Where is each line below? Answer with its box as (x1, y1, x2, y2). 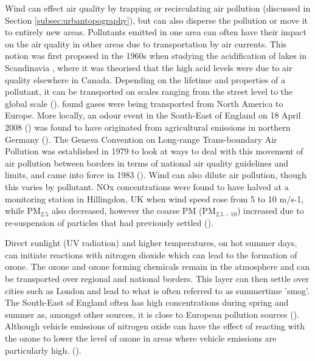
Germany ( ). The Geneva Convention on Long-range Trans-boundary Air (5, 132, 277, 145)
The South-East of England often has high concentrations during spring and (5, 296, 289, 309)
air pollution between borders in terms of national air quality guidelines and (5, 156, 288, 169)
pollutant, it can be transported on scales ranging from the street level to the (5, 85, 293, 98)
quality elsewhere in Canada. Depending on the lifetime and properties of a (5, 73, 285, 86)
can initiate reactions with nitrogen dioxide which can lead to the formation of (5, 248, 297, 261)
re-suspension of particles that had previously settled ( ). (5, 216, 213, 229)
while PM (5, 204, 41, 217)
